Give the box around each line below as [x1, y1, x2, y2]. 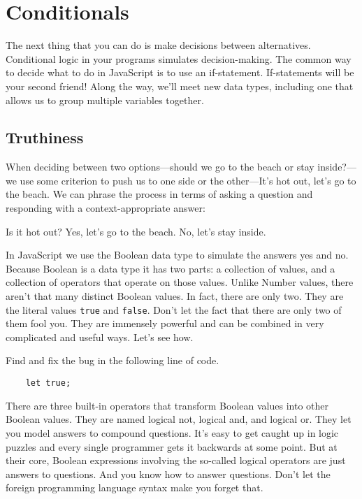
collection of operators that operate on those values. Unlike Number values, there [6, 275, 354, 289]
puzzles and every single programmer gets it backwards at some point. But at [6, 439, 338, 454]
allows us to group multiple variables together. [6, 92, 204, 107]
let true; [25, 378, 71, 389]
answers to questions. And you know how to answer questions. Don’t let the [6, 466, 331, 481]
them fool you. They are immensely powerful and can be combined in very [6, 316, 324, 331]
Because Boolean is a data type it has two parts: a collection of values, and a [6, 261, 335, 275]
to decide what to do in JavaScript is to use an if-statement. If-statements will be [6, 65, 354, 80]
